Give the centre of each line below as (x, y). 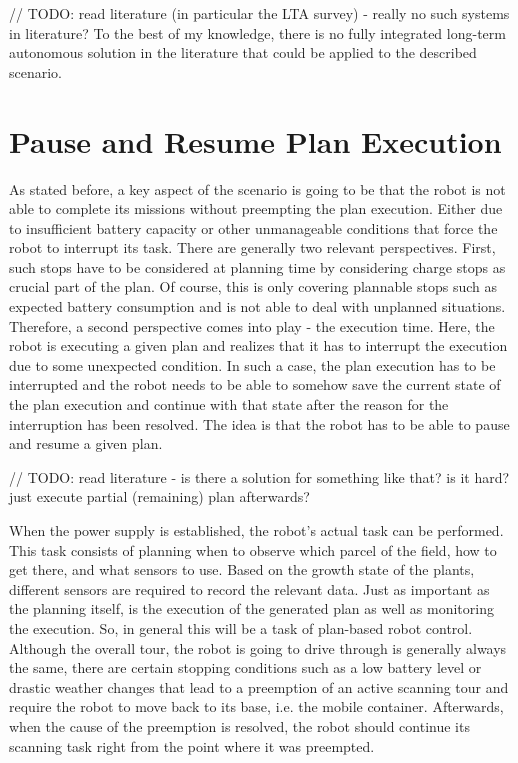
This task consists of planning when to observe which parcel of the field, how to (253, 549)
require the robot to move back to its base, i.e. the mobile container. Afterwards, (256, 706)
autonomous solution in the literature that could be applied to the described (243, 52)
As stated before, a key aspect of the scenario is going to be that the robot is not (257, 188)
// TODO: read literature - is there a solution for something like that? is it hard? (259, 476)
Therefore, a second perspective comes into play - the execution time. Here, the (252, 325)
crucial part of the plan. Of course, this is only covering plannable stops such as (253, 286)
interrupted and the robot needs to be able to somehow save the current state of (255, 384)
